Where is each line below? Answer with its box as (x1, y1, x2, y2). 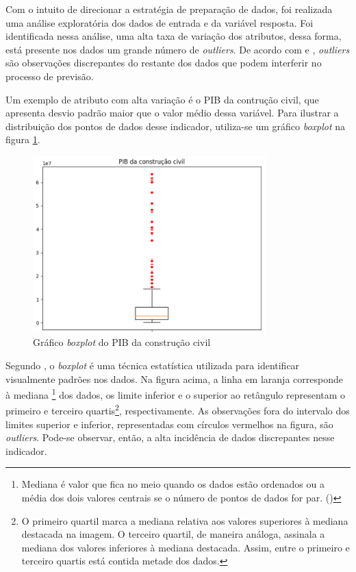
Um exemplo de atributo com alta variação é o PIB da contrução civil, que (5, 92, 319, 106)
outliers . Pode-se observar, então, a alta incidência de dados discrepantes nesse (5, 430, 335, 445)
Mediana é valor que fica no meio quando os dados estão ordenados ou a (21, 477, 325, 491)
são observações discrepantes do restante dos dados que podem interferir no (5, 55, 322, 70)
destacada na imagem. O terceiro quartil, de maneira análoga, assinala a (21, 527, 325, 541)
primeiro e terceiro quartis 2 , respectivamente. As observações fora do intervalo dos (5, 401, 350, 417)
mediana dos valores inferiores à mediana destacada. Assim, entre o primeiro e (21, 540, 350, 554)
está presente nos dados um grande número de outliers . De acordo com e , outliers (5, 42, 350, 56)
